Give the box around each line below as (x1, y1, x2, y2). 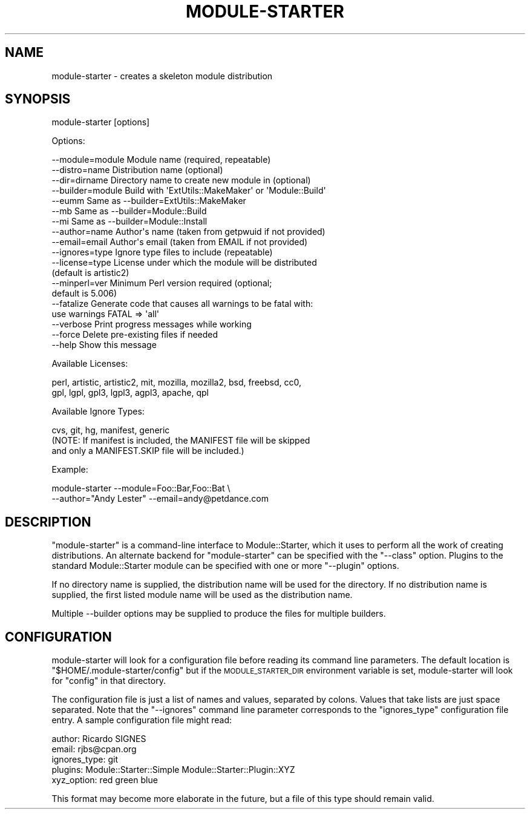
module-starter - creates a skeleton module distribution (51, 70, 273, 81)
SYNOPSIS (5, 91, 71, 107)
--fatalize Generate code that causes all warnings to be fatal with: (51, 298, 313, 309)
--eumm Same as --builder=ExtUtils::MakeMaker (51, 195, 246, 206)
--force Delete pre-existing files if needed (51, 329, 218, 340)
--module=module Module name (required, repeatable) (51, 154, 271, 165)
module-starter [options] (51, 117, 150, 128)
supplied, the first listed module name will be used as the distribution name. (51, 589, 353, 600)
